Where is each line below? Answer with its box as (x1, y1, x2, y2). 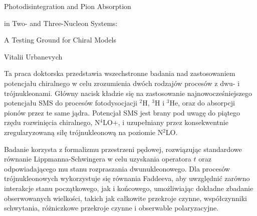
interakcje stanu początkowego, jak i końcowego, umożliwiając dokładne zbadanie (4, 182, 253, 193)
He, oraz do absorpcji (169, 97, 235, 108)
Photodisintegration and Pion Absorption (4, 1, 131, 11)
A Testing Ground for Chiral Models (4, 34, 117, 45)
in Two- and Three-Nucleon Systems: (4, 17, 118, 28)
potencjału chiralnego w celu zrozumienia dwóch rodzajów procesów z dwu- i (4, 77, 240, 88)
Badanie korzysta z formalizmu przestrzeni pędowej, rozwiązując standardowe (4, 143, 242, 154)
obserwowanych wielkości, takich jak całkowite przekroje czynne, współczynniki (4, 192, 247, 203)
